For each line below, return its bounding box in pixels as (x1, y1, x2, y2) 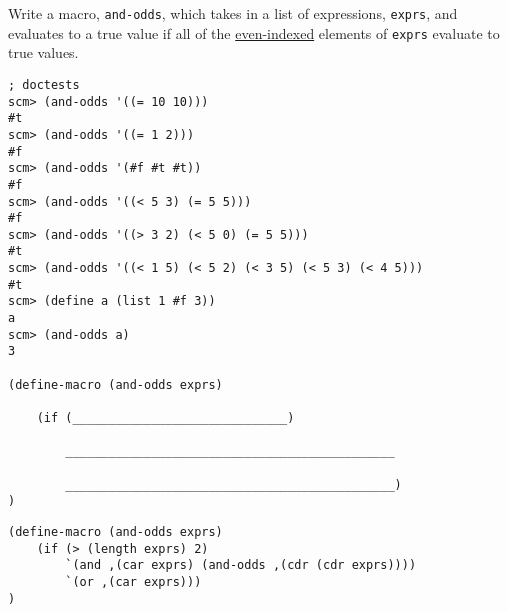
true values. (8, 42, 79, 63)
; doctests (8, 77, 80, 92)
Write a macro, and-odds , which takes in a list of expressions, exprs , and (8, 3, 458, 23)
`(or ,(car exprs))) (65, 574, 202, 589)
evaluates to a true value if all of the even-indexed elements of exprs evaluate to (8, 22, 500, 43)
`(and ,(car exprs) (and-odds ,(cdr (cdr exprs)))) (65, 558, 417, 573)
